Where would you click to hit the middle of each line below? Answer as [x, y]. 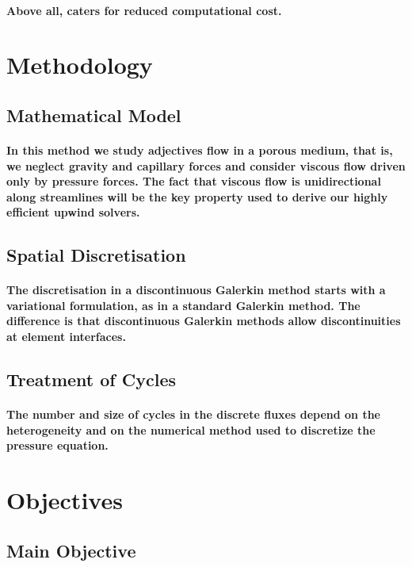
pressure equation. [57, 445]
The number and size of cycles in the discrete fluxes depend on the [193, 414]
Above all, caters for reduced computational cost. [144, 10]
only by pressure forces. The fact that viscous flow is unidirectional [194, 181]
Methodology [80, 65]
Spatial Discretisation [96, 255]
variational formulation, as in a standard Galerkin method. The [183, 305]
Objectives [65, 500]
